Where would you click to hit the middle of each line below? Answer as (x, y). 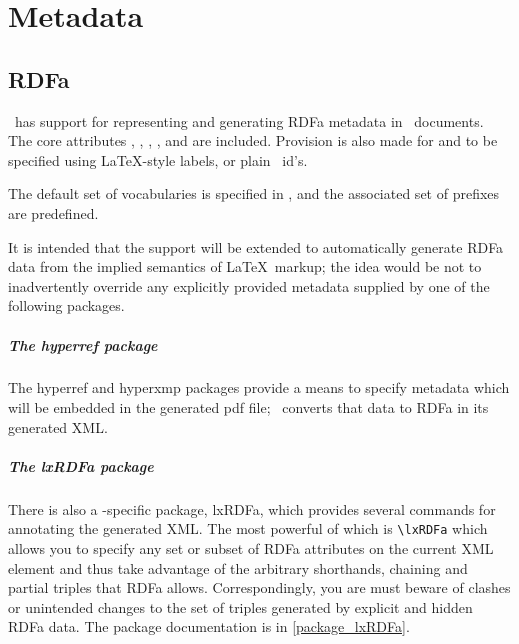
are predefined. (53, 212)
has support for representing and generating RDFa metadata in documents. (249, 120)
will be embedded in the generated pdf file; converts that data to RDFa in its (248, 407)
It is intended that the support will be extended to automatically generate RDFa (256, 246)
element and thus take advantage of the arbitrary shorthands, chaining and (238, 567)
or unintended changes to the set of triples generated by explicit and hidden (240, 606)
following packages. (66, 305)
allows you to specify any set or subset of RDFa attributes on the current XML (251, 548)
